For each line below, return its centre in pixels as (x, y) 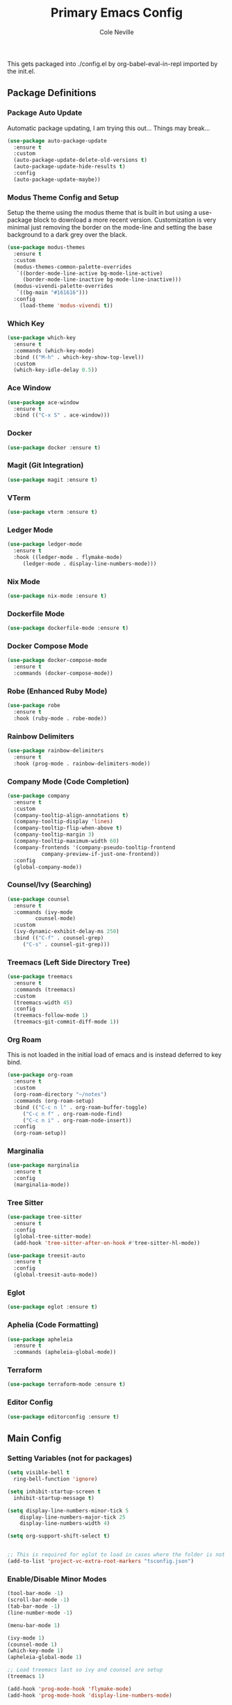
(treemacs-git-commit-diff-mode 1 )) (66, 1022)
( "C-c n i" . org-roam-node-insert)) (77, 1120)
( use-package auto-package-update (57, 140)
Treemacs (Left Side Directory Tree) (69, 962)
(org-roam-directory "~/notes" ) (60, 1094)
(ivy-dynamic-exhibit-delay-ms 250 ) (66, 932)
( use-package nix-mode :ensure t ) (57, 596)
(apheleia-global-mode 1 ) (44, 1657)
